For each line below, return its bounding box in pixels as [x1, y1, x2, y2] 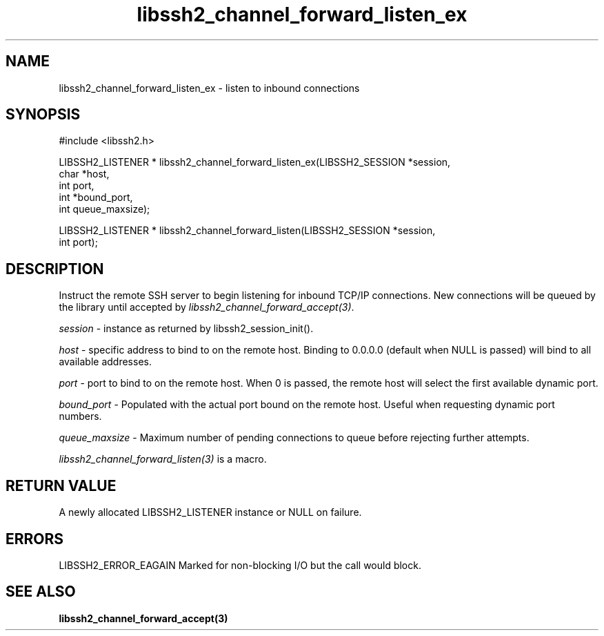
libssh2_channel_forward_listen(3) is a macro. [59, 453, 267, 465]
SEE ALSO [6, 583, 76, 601]
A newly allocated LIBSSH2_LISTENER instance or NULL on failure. [59, 506, 362, 519]
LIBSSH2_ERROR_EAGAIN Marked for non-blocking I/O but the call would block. [59, 559, 421, 571]
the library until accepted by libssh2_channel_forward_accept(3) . [59, 301, 354, 314]
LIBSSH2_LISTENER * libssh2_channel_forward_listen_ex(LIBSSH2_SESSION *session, [59, 156, 451, 168]
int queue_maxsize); [59, 203, 150, 215]
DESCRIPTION [6, 260, 104, 278]
